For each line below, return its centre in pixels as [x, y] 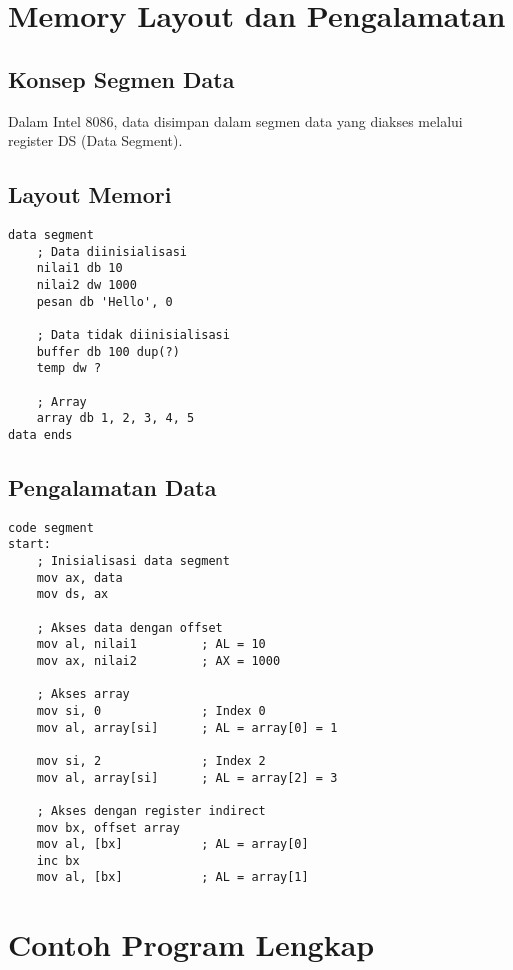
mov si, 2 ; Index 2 [151, 760]
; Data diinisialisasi [111, 251]
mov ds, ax [72, 594]
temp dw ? [69, 368]
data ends [40, 434]
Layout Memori [90, 194]
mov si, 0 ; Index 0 [151, 710]
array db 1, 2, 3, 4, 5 [115, 418]
